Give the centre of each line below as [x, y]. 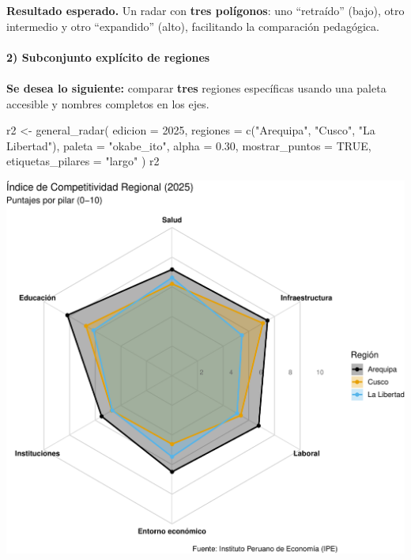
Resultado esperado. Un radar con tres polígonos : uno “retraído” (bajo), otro [205, 10]
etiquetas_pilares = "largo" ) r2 [83, 161]
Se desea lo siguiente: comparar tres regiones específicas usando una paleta [196, 87]
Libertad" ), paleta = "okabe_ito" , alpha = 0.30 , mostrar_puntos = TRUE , [189, 145]
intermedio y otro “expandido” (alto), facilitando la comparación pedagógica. [193, 26]
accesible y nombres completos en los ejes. [108, 103]
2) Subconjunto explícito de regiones [108, 57]
